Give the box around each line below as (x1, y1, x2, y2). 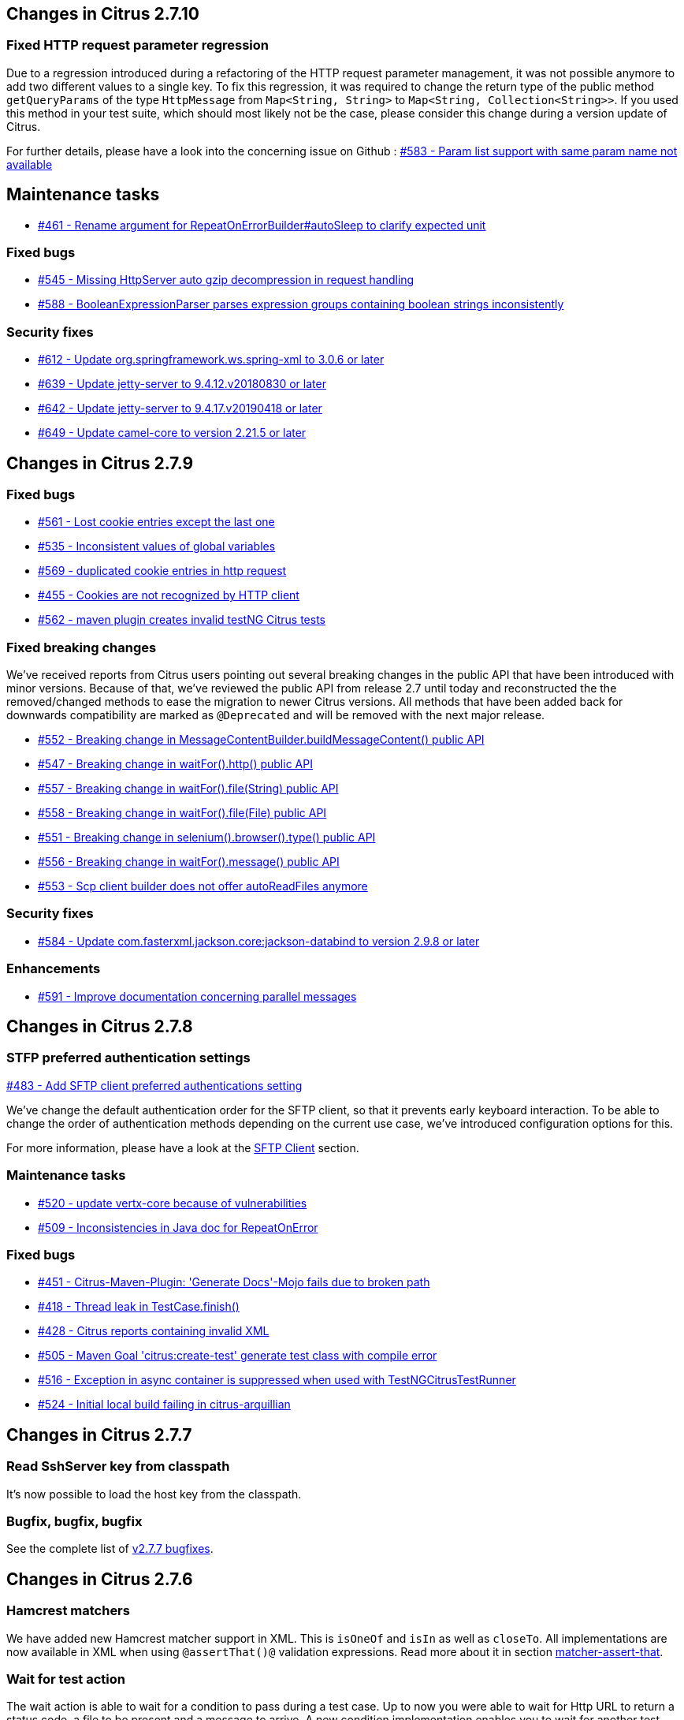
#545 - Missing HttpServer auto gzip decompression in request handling (38, 273, 414, 287)
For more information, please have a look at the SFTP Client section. (6, 1140, 359, 1155)
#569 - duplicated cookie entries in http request (38, 564, 287, 578)
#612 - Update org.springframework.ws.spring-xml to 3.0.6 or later (38, 353, 385, 367)
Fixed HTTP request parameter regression (6, 37, 269, 54)
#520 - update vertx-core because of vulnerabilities (38, 1196, 307, 1210)
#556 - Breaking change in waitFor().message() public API (38, 855, 340, 869)
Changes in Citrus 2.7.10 (6, 4, 200, 24)
